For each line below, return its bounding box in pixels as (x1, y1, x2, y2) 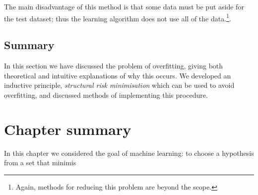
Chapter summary (4, 119, 131, 139)
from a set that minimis (4, 157, 76, 168)
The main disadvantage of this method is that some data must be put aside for (4, 1, 244, 11)
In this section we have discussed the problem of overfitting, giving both (4, 61, 223, 71)
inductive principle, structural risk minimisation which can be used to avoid (4, 80, 235, 90)
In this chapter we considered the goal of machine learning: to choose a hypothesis (4, 147, 254, 158)
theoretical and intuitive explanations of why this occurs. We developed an (4, 70, 231, 80)
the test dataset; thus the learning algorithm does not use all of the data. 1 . (4, 11, 231, 23)
